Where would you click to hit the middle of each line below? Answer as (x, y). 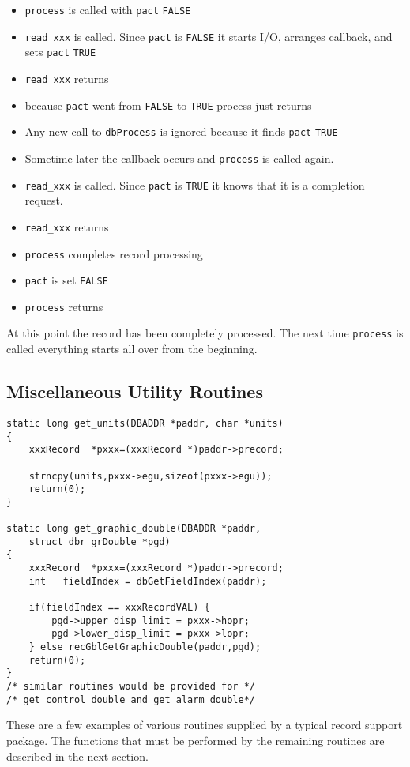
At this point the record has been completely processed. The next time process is (205, 333)
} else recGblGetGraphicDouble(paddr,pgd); (145, 647)
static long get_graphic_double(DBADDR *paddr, (134, 529)
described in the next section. (77, 756)
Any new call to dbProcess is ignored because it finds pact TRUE (181, 132)
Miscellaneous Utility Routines (135, 391)
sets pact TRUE (60, 52)
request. (44, 200)
